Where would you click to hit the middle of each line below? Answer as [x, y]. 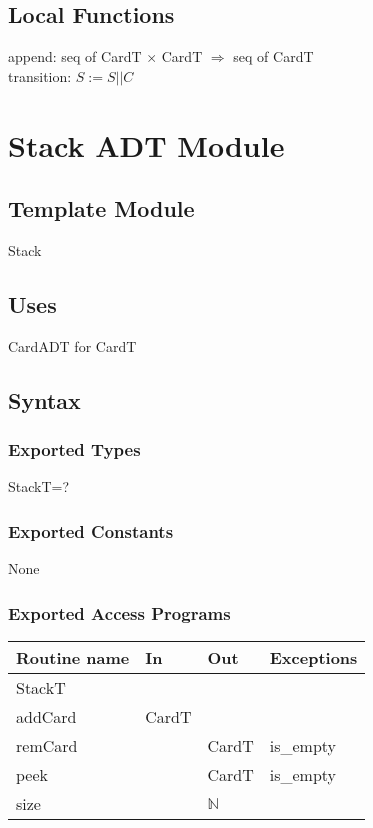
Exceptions [313, 657]
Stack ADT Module [146, 144]
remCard [47, 745]
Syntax [44, 399]
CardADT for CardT [72, 345]
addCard [46, 716]
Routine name [73, 657]
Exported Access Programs [119, 612]
